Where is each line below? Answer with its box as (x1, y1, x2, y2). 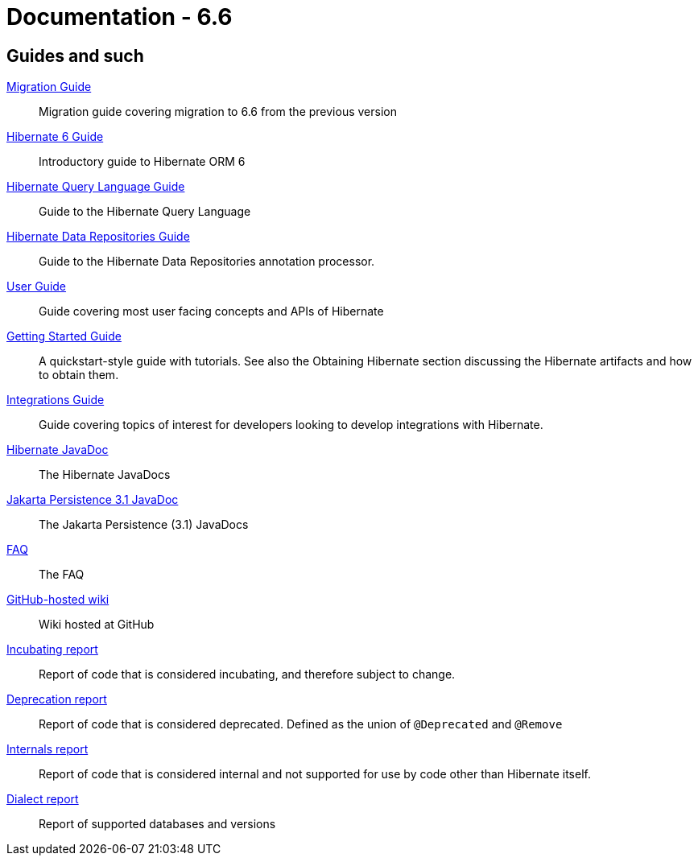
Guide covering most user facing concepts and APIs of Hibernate (39, 304, 384, 319)
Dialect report (6, 792, 79, 806)
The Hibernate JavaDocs (39, 468, 171, 482)
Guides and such (6, 45, 144, 66)
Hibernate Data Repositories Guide (6, 229, 190, 244)
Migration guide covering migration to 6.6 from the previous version (39, 105, 397, 119)
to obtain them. (39, 368, 119, 382)
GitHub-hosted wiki (6, 592, 109, 607)
